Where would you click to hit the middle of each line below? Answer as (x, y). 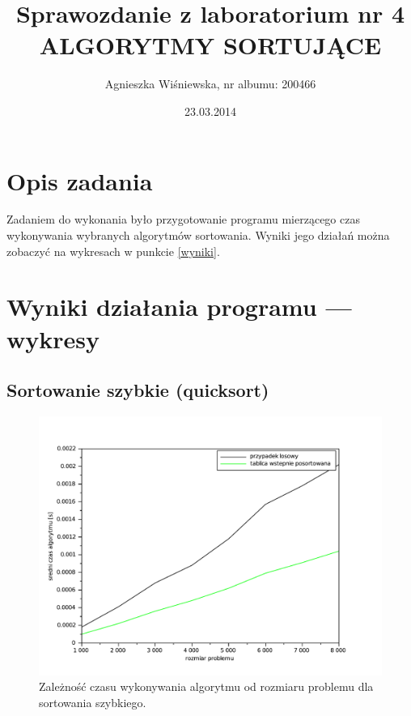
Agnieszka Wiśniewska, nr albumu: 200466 (210, 84)
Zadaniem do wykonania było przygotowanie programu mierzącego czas (183, 219)
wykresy (53, 338)
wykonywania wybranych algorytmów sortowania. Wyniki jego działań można (198, 235)
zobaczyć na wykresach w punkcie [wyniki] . (113, 251)
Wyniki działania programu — (179, 307)
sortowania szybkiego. (93, 702)
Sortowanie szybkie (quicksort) (138, 390)
